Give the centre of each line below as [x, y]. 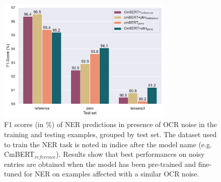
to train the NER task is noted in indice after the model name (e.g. [108, 144]
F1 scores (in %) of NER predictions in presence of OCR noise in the [111, 124]
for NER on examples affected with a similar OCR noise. [112, 174]
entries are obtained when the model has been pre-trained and [100, 164]
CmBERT [19, 154]
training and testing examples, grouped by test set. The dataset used [111, 134]
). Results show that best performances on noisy [130, 154]
